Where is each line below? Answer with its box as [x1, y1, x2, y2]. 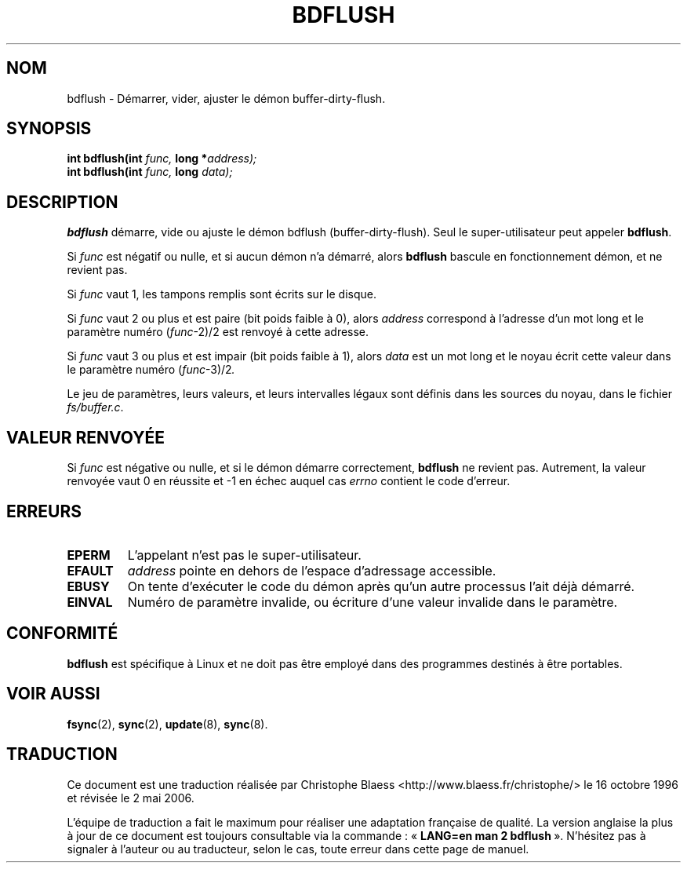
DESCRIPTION [6, 192, 118, 212]
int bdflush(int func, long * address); [67, 152, 257, 166]
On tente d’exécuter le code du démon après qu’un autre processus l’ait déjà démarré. [127, 578, 635, 594]
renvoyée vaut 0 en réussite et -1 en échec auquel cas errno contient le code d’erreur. [67, 474, 511, 488]
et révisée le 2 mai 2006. [67, 790, 194, 805]
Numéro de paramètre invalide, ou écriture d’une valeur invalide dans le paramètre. [127, 593, 618, 610]
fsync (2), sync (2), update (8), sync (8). [67, 717, 268, 731]
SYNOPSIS [6, 119, 92, 139]
